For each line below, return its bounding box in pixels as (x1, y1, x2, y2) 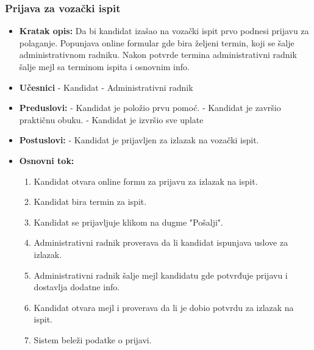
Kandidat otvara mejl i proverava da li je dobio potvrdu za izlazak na (34, 301, 294, 313)
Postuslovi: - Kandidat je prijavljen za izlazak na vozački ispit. (19, 134, 259, 146)
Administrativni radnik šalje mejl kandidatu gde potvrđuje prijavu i (34, 268, 288, 281)
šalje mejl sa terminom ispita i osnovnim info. (19, 60, 190, 73)
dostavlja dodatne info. (34, 280, 120, 293)
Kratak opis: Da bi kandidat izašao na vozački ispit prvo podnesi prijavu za (19, 24, 309, 37)
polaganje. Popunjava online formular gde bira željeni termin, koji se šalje (19, 36, 294, 49)
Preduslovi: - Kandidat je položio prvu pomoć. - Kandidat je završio (19, 101, 281, 114)
